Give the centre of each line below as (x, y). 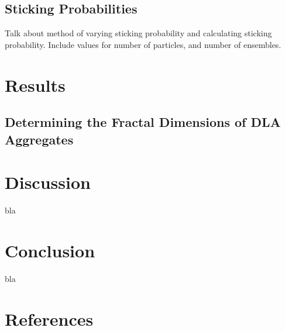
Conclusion (50, 250)
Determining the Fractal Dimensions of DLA (143, 122)
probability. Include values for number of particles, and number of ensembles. (143, 44)
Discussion (48, 182)
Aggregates (39, 139)
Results (35, 85)
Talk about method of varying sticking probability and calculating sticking (138, 33)
